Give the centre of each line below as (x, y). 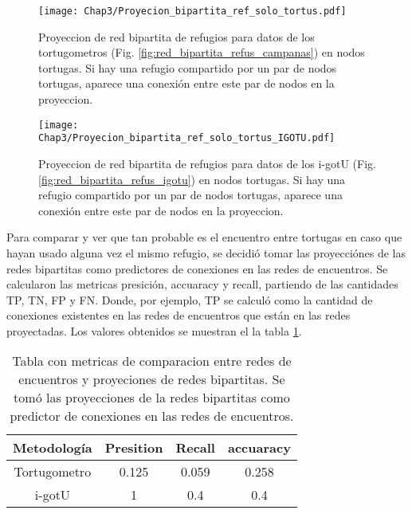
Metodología (53, 448)
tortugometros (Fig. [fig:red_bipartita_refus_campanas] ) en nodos (202, 52)
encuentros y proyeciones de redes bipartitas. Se (152, 379)
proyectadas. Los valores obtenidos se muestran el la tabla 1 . (154, 330)
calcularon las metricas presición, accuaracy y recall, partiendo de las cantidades (202, 284)
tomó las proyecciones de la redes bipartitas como (152, 398)
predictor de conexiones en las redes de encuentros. (152, 416)
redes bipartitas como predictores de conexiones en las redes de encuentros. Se (197, 268)
